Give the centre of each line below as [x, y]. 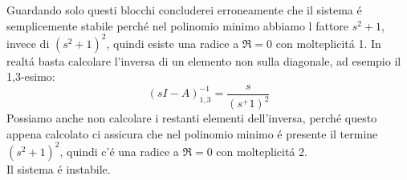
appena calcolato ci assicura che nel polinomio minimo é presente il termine [192, 133]
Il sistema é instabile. [59, 168]
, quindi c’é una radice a [119, 151]
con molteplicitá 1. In [328, 43]
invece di [28, 43]
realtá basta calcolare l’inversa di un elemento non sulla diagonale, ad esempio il [204, 60]
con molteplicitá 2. [262, 151]
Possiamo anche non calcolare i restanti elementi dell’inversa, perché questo [192, 118]
